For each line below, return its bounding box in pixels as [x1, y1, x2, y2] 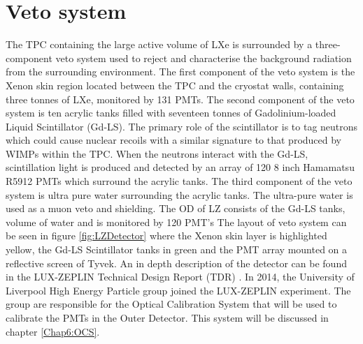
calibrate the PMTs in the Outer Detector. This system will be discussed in [6, 311, 329, 324]
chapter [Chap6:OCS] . [6, 324, 100, 338]
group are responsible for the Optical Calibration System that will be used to [6, 297, 337, 311]
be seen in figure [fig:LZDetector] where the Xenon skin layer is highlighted [6, 228, 327, 243]
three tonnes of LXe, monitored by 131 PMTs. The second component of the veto [6, 91, 355, 106]
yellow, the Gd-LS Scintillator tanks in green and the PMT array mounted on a [6, 242, 348, 257]
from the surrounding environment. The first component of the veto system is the [6, 64, 355, 79]
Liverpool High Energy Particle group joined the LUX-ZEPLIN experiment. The [6, 283, 351, 297]
